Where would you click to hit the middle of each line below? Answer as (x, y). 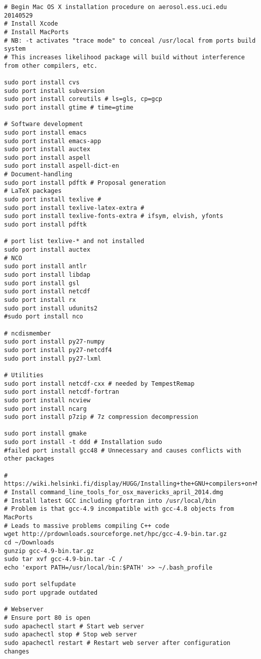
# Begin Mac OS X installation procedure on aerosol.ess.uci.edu (115, 7)
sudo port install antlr (45, 266)
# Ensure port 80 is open (47, 618)
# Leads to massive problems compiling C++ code (87, 526)
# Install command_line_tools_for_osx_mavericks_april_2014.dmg (114, 492)
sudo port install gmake (45, 434)
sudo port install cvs (42, 82)
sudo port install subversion (54, 91)
